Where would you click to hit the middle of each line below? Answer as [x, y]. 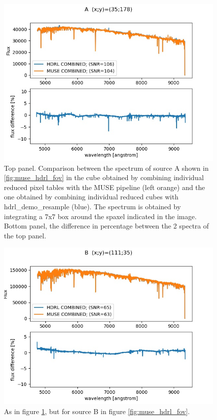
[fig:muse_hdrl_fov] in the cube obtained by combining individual [104, 177]
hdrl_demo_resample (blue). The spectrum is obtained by [92, 206]
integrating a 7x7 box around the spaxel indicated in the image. [100, 216]
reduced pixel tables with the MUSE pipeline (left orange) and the [105, 187]
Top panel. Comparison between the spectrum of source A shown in [106, 168]
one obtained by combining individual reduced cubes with [91, 197]
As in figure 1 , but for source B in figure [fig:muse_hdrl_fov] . [97, 411]
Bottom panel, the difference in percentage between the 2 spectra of [107, 226]
